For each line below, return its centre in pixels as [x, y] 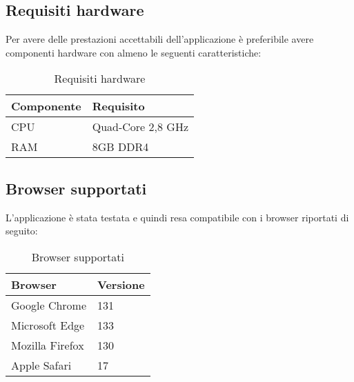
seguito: [22, 231]
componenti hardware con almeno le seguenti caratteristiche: [134, 52]
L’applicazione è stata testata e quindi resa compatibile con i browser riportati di [177, 217]
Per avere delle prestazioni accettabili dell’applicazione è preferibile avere [160, 39]
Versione [121, 284]
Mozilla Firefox [48, 345]
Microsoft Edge [48, 325]
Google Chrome [49, 305]
